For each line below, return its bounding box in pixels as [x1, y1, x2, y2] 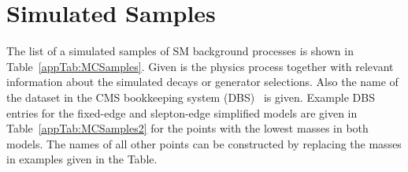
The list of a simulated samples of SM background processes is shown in [6, 43, 354, 59]
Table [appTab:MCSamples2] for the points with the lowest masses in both [6, 120, 369, 136]
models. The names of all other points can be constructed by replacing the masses [6, 135, 402, 151]
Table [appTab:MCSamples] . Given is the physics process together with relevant [6, 58, 394, 74]
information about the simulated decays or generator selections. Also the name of [6, 73, 399, 90]
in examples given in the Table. [6, 151, 158, 167]
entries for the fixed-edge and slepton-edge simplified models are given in [6, 104, 358, 121]
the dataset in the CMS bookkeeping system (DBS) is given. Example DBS [6, 88, 375, 105]
